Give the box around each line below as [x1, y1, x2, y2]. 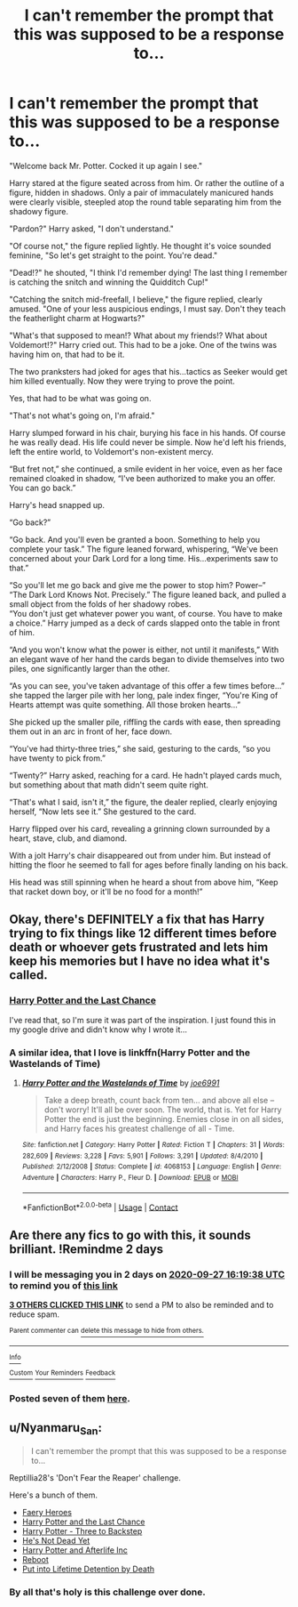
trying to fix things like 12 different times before [9, 926, 278, 941]
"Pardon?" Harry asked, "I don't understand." [9, 223, 175, 234]
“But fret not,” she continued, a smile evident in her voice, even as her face [9, 464, 283, 474]
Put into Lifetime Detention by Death [21, 1563, 155, 1575]
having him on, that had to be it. [9, 349, 125, 359]
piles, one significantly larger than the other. [9, 663, 170, 674]
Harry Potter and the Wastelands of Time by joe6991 [21, 1078, 220, 1088]
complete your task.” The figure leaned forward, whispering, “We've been [9, 544, 278, 554]
